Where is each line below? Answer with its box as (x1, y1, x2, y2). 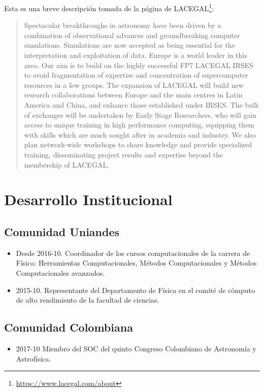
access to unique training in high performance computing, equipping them (24, 119, 254, 130)
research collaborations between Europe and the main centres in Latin (24, 89, 243, 100)
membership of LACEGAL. (24, 159, 110, 170)
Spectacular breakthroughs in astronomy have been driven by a (24, 20, 221, 30)
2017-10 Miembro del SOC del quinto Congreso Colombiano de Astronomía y (16, 343, 256, 353)
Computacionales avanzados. (16, 267, 105, 278)
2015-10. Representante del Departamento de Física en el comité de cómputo (16, 284, 255, 295)
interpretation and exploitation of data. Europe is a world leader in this (24, 50, 247, 60)
